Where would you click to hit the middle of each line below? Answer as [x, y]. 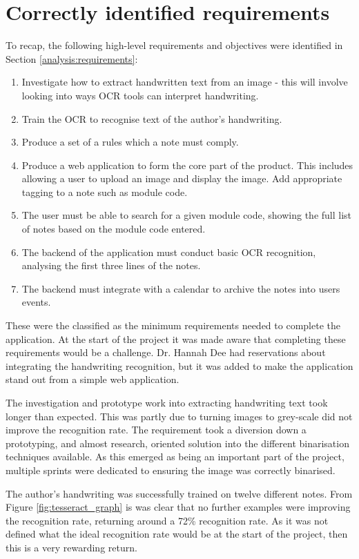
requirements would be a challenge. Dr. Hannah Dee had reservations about [166, 352]
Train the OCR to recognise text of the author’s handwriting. [152, 118]
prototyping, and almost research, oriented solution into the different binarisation [177, 443]
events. [36, 302]
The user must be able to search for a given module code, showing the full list [187, 215]
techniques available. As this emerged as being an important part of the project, [175, 457]
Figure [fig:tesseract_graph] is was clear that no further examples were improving [178, 507]
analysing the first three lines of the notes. [111, 265]
